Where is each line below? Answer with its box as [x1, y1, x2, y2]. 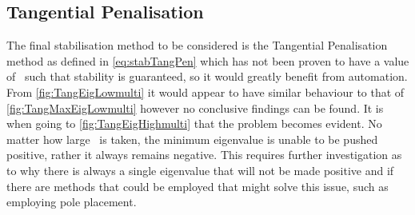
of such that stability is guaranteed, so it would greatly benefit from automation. [6, 68, 408, 85]
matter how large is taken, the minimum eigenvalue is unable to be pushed [6, 130, 378, 147]
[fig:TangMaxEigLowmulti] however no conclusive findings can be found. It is [6, 99, 384, 116]
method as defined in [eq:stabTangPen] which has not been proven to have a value [6, 52, 409, 69]
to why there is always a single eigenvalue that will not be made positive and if [6, 161, 394, 178]
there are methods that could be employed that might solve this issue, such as [6, 177, 389, 194]
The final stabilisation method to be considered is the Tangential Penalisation [6, 37, 388, 54]
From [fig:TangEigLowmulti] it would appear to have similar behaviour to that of [6, 83, 405, 100]
